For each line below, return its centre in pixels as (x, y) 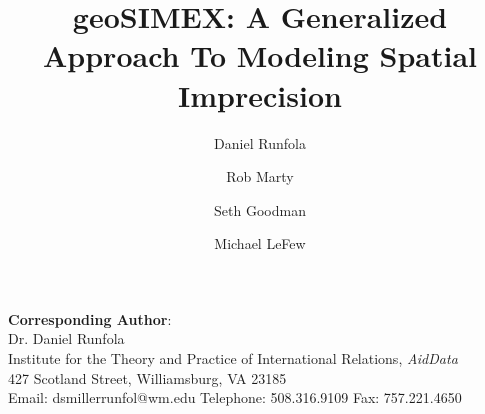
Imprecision (260, 94)
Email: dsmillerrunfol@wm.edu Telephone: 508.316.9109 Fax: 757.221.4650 (235, 397)
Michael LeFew (260, 243)
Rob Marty (260, 176)
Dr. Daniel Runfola (66, 338)
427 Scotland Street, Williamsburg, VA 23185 (147, 377)
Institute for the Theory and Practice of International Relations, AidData (233, 358)
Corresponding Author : (90, 318)
